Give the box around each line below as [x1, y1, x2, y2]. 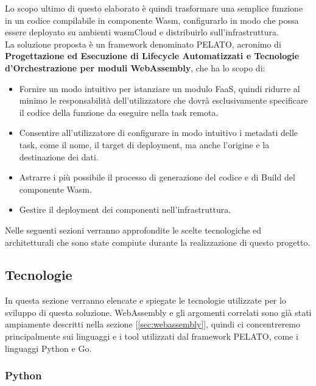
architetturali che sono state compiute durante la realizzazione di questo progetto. [5, 235, 311, 248]
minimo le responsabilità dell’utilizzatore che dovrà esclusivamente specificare [19, 94, 308, 107]
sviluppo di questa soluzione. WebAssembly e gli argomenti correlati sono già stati [5, 306, 312, 318]
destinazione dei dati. [19, 150, 99, 163]
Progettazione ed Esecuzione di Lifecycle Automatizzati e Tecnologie [5, 49, 300, 62]
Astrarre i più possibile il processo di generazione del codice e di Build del [19, 171, 295, 184]
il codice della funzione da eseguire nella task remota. [19, 105, 219, 118]
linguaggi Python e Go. [5, 341, 92, 354]
